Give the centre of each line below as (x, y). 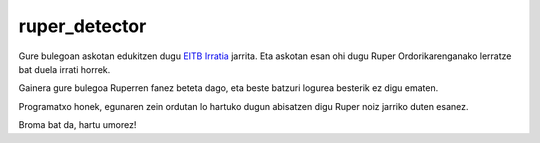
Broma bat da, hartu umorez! (77, 125)
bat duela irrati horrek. (64, 69)
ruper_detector (82, 26)
